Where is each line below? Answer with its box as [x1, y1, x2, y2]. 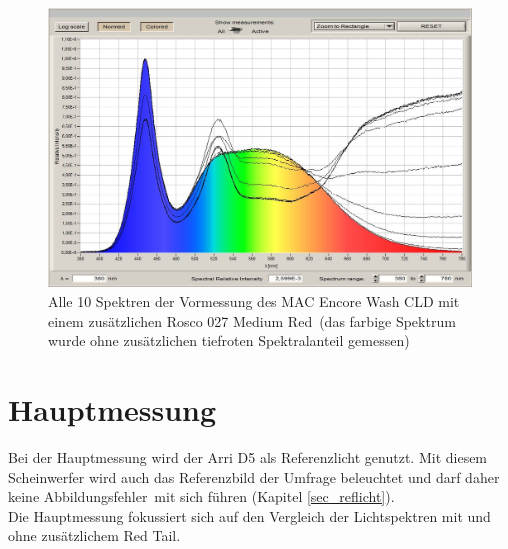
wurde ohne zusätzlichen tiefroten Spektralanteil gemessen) [48, 330, 410, 351]
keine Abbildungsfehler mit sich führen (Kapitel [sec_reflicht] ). [8, 486, 395, 507]
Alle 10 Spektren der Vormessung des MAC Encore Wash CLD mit [48, 291, 460, 312]
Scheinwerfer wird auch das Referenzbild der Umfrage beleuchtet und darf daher [8, 466, 500, 487]
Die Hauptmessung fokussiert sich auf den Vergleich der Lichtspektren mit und [8, 505, 491, 526]
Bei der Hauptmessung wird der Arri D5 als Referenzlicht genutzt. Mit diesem [8, 446, 488, 467]
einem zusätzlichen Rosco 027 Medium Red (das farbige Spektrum [48, 310, 456, 331]
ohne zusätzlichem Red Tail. [8, 525, 181, 546]
